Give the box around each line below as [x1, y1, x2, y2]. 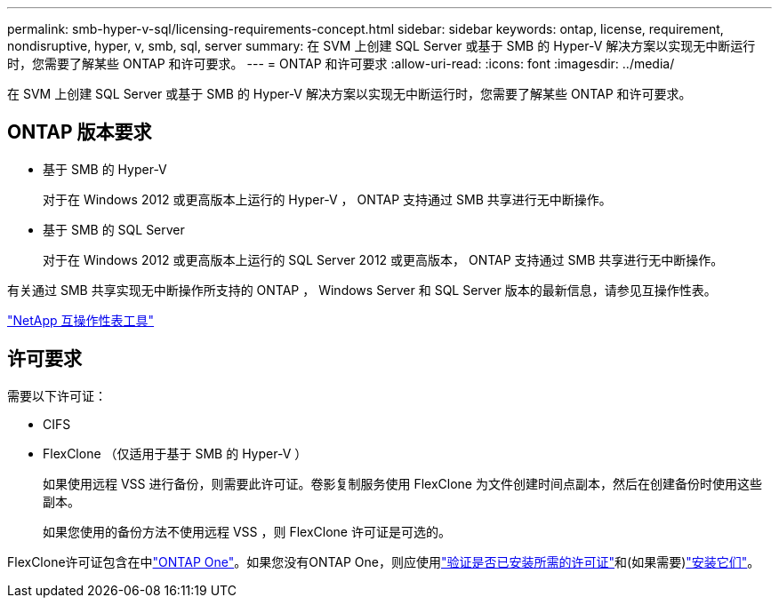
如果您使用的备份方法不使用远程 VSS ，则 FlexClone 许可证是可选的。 [43, 523, 451, 539]
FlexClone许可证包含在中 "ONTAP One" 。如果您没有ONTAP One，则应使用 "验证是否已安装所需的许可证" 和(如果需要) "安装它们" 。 [7, 553, 760, 569]
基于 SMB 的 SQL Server [43, 221, 185, 237]
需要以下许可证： [7, 387, 107, 403]
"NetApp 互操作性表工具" [7, 312, 155, 328]
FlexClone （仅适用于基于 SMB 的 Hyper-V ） [43, 445, 308, 461]
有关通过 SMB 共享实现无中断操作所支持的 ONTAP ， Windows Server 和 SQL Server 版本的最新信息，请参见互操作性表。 [7, 282, 717, 298]
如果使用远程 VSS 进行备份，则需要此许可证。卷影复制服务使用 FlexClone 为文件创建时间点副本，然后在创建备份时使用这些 [43, 475, 762, 491]
